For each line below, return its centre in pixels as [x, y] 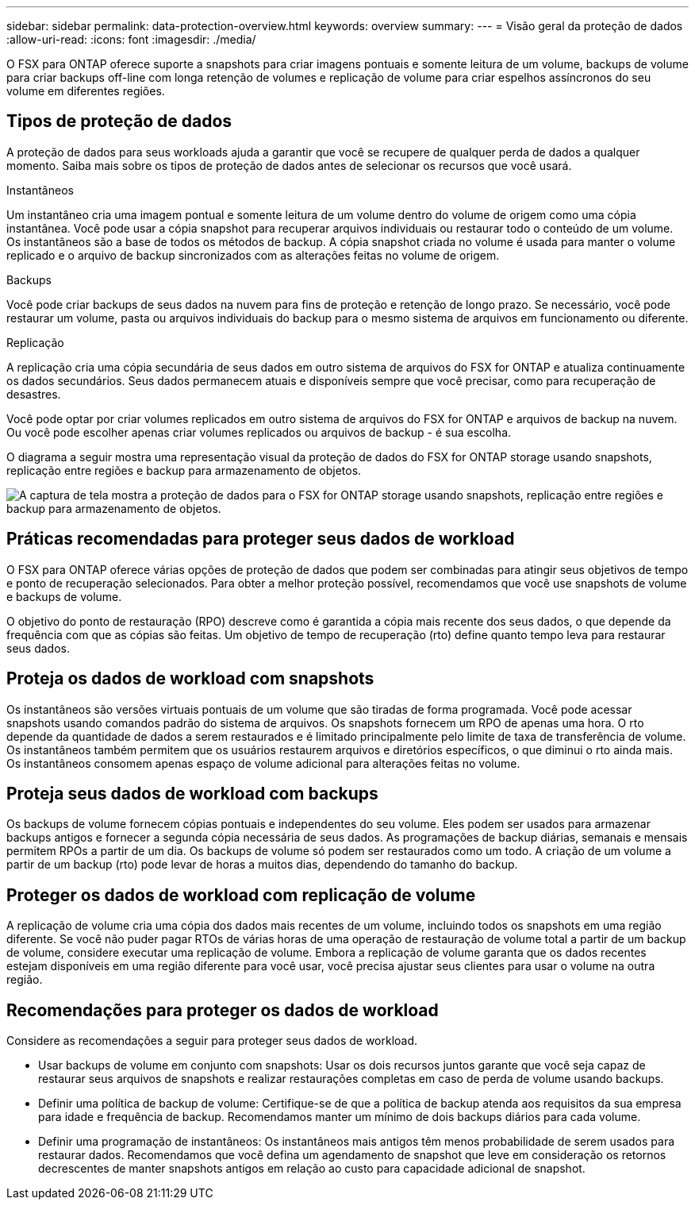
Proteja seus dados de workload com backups [192, 793]
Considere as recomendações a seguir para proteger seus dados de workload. [212, 1041]
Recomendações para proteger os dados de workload [223, 1010]
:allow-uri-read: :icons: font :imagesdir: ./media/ [131, 39]
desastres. [34, 394]
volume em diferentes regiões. [86, 91]
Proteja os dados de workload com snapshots [190, 679]
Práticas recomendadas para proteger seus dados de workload [261, 539]
